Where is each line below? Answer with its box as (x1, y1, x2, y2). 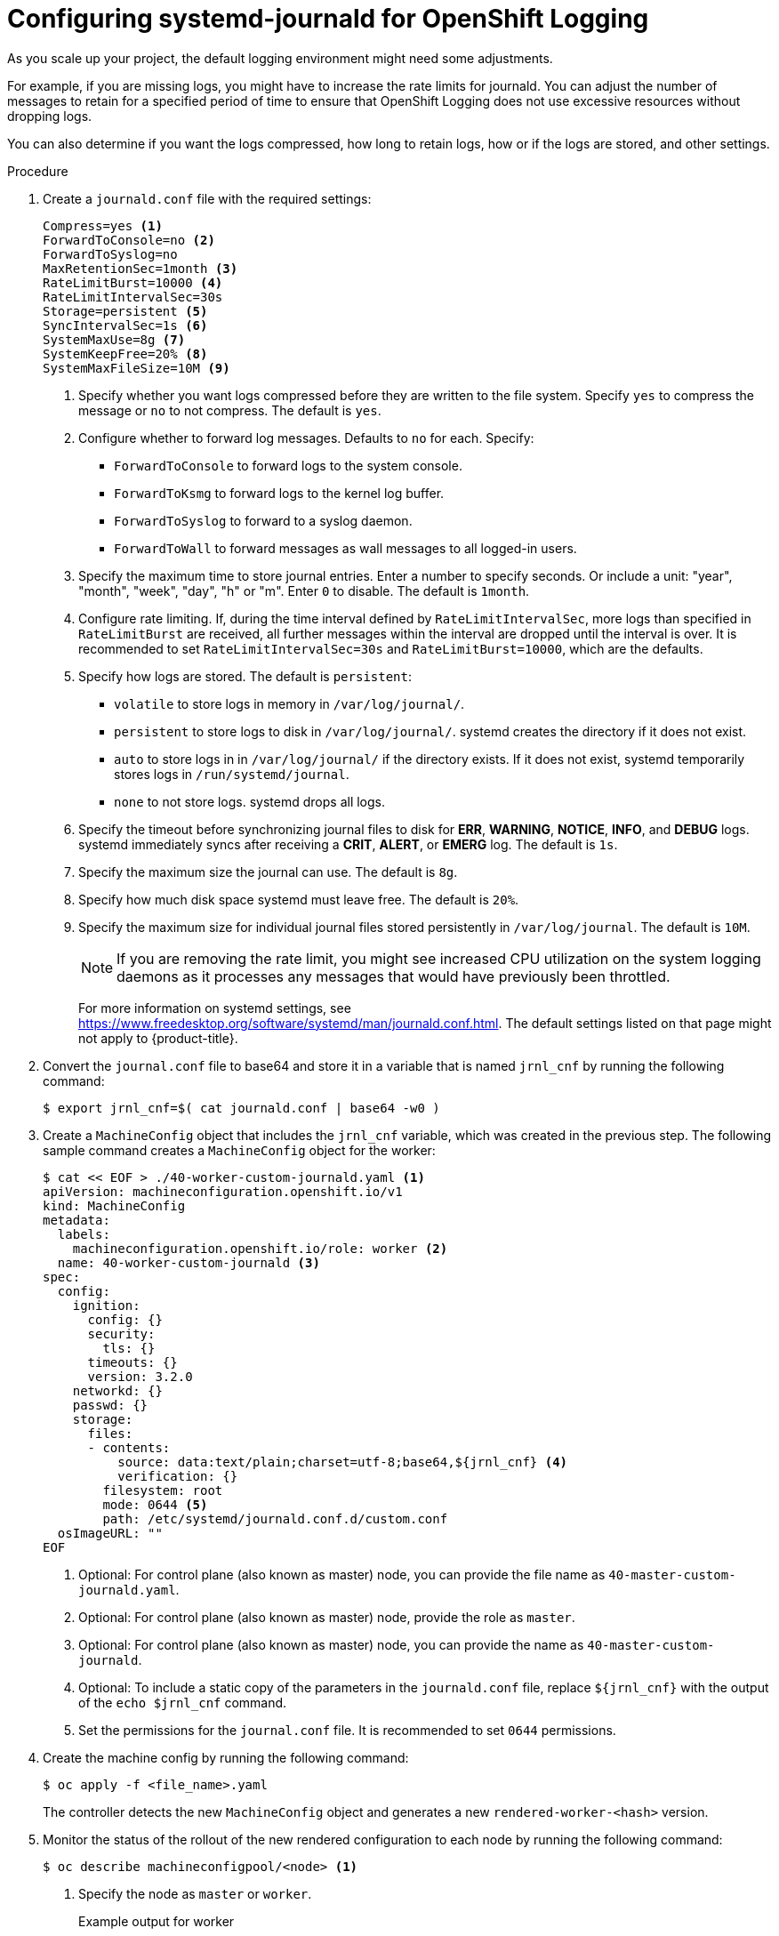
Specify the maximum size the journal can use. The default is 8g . (78, 864, 458, 880)
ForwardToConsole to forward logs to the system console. (114, 457, 462, 473)
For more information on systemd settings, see (78, 1000, 351, 1016)
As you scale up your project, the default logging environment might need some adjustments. (7, 50, 553, 66)
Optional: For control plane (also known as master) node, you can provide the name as (78, 1636, 584, 1652)
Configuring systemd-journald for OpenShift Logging (7, 4, 649, 34)
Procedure (7, 163, 68, 179)
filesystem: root (102, 1482, 223, 1498)
